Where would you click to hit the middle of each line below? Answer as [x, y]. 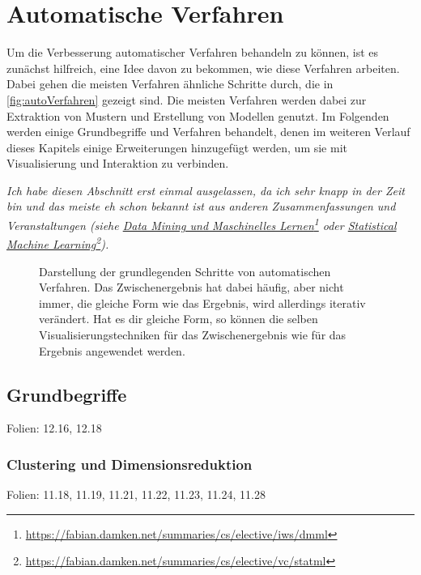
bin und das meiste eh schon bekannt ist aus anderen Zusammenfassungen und [201, 206]
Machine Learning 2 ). [58, 243]
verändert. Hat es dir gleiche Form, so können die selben [179, 319]
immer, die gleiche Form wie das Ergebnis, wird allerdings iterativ [202, 302]
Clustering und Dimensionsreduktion [130, 464]
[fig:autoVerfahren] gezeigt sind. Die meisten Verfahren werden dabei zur [187, 99]
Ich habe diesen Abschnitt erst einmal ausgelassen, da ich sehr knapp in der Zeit [206, 190]
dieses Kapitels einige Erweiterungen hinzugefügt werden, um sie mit [177, 147]
